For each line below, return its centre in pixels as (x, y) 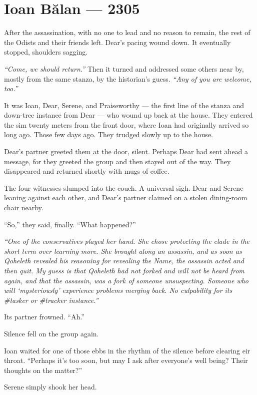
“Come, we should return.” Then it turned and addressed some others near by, (124, 68)
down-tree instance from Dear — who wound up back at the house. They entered (128, 115)
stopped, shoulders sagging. (46, 52)
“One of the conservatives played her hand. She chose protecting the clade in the (127, 241)
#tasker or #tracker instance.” (51, 300)
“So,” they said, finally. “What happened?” (70, 224)
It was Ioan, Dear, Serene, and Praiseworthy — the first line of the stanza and (124, 105)
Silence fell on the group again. (51, 333)
